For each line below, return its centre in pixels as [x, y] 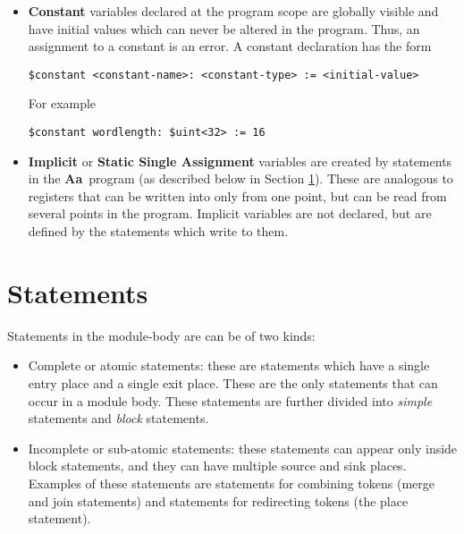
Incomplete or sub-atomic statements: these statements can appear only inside [243, 448]
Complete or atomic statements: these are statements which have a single [229, 365]
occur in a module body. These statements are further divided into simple [230, 400]
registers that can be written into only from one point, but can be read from [237, 195]
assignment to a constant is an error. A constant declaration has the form [230, 46]
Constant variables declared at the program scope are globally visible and [233, 11]
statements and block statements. [118, 418]
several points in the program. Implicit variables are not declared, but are [230, 213]
